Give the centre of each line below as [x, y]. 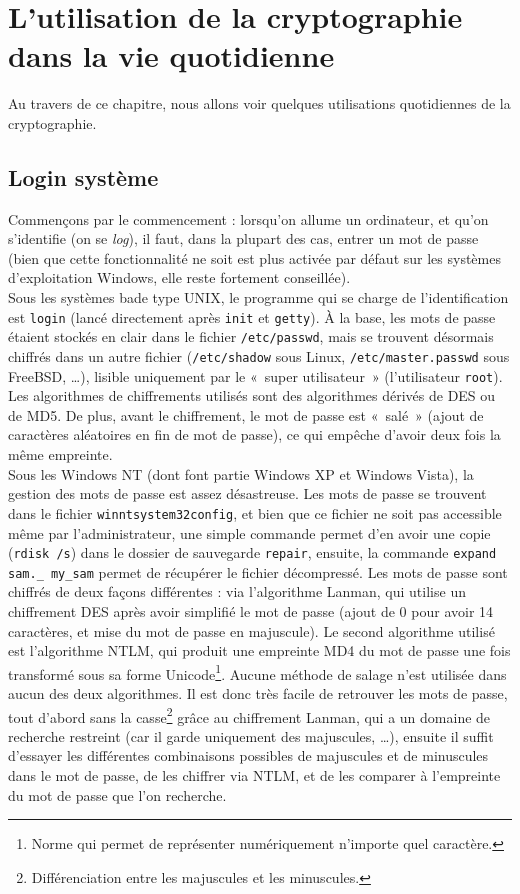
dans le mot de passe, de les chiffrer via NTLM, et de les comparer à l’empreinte [254, 775]
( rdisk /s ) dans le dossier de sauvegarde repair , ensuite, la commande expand [252, 552]
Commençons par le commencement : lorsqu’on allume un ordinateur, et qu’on [248, 218]
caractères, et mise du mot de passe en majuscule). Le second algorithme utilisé [251, 630]
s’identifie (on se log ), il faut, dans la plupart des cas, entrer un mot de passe [243, 238]
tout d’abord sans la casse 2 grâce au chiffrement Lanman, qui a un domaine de [249, 715]
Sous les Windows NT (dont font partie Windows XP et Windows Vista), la [241, 473]
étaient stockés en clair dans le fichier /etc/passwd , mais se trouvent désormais [251, 336]
